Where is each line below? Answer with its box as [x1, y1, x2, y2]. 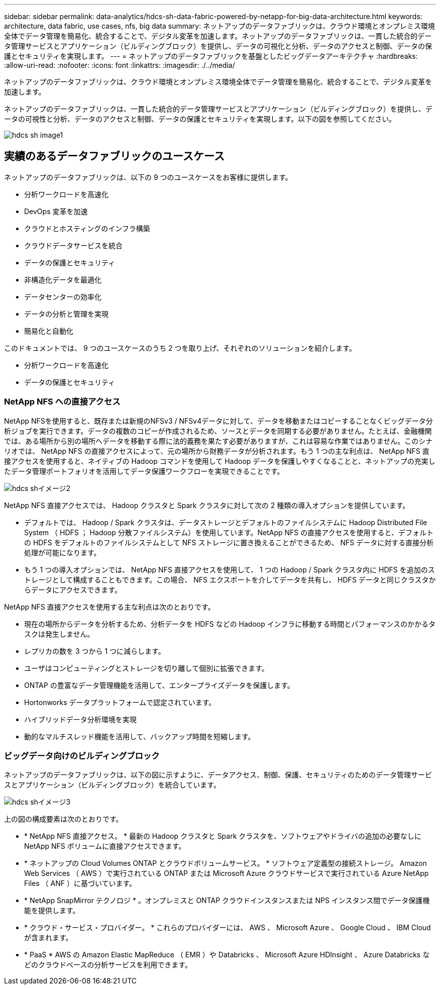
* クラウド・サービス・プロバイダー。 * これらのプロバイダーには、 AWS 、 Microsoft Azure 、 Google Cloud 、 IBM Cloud [24, 923, 431, 932]
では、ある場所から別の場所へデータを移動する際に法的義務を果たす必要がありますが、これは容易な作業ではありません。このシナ [4, 436, 433, 445]
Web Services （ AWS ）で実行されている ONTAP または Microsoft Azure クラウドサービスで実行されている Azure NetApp [24, 869, 429, 878]
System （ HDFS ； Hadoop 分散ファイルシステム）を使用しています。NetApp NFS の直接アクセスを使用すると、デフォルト [24, 528, 434, 537]
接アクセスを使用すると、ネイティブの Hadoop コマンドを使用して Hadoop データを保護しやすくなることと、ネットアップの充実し [4, 456, 435, 465]
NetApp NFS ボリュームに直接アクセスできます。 [24, 842, 186, 851]
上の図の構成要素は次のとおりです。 [4, 815, 123, 824]
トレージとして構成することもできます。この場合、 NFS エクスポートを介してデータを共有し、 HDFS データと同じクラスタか [24, 575, 436, 584]
